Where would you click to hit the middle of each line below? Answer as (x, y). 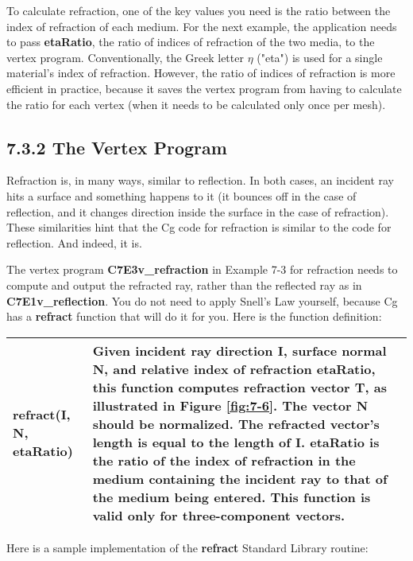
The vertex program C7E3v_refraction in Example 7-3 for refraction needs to (202, 269)
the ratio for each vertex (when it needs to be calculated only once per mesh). (196, 104)
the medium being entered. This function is (232, 497)
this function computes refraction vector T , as (240, 387)
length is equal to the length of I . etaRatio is (236, 442)
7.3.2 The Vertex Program (117, 147)
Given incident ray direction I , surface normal (239, 350)
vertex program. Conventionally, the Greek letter (125, 57)
